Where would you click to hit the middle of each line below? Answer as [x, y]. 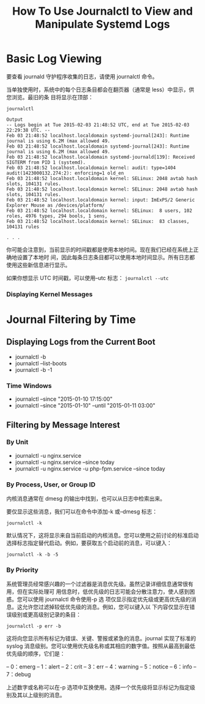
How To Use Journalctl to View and [103, 11]
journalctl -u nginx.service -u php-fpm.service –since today [90, 468]
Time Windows [29, 385]
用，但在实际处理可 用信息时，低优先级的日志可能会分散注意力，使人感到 [98, 592]
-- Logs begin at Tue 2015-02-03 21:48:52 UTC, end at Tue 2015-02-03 [98, 125]
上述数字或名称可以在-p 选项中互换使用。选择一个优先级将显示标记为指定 [98, 687]
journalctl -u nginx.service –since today [65, 462]
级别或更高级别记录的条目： [46, 615]
